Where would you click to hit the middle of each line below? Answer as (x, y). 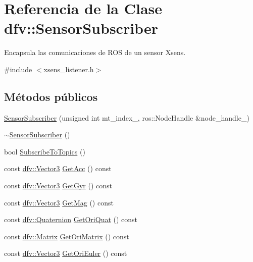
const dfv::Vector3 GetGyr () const (58, 186)
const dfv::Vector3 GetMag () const (59, 202)
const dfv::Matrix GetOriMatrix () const (67, 236)
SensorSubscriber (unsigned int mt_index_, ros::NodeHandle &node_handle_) (127, 117)
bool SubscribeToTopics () (45, 151)
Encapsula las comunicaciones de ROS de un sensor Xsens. (95, 52)
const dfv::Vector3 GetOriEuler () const (66, 253)
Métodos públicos (51, 96)
